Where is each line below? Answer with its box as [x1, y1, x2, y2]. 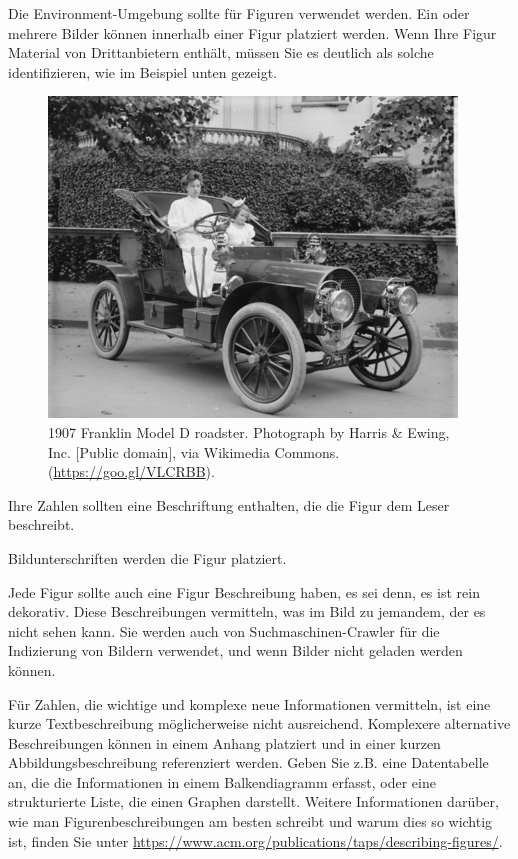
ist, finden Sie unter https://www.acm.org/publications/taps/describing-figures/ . [8, 830, 503, 851]
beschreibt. [8, 514, 75, 535]
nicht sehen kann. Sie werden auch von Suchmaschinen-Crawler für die [8, 620, 440, 641]
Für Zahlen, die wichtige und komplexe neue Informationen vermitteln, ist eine [8, 693, 491, 714]
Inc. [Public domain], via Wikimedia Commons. [48, 441, 340, 462]
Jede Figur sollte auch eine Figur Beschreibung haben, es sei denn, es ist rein [8, 581, 480, 602]
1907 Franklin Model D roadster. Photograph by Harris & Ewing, [48, 421, 450, 442]
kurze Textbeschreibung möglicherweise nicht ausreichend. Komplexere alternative [8, 713, 511, 734]
